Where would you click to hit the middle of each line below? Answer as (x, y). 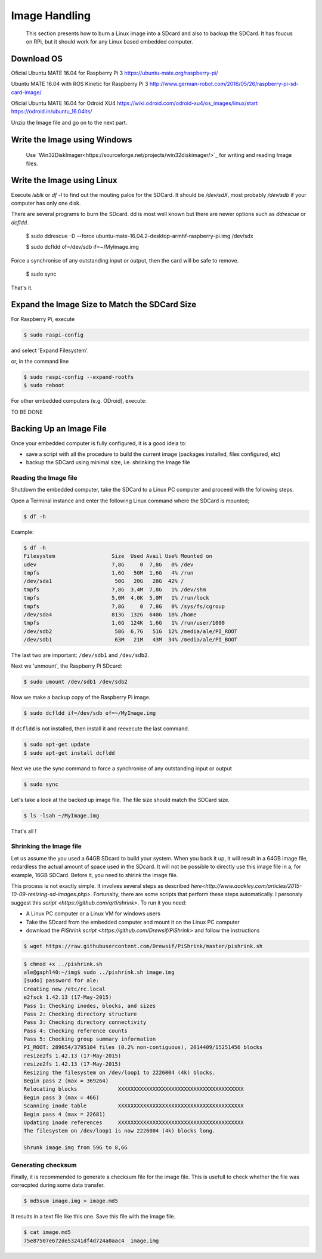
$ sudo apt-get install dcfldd (69, 753)
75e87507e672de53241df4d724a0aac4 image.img (91, 1241)
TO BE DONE (27, 412)
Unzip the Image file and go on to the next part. (69, 122)
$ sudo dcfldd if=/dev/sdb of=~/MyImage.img (90, 713)
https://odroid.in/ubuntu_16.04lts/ (52, 112)
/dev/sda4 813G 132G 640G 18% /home (110, 614)
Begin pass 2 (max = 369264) (66, 1081)
